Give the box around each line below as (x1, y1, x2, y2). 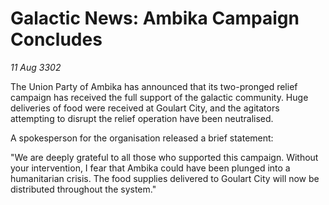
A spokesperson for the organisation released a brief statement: (10, 132, 274, 144)
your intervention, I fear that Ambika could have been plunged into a (10, 162, 291, 174)
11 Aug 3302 (10, 61, 62, 73)
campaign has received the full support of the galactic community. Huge (10, 91, 309, 103)
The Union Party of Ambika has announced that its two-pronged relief (10, 80, 298, 92)
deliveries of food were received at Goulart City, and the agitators (10, 102, 280, 114)
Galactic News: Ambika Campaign (10, 7, 300, 30)
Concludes (10, 28, 103, 51)
